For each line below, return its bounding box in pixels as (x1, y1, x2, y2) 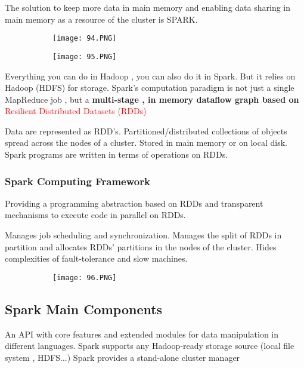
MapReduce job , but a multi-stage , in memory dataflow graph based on (5, 93, 299, 105)
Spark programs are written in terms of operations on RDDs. (5, 148, 228, 161)
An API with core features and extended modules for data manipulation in (5, 327, 279, 340)
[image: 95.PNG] (52, 52, 117, 61)
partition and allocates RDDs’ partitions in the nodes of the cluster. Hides (5, 240, 277, 253)
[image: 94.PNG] (52, 34, 117, 43)
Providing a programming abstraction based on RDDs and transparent (5, 197, 263, 209)
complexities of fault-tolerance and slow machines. (5, 252, 188, 265)
